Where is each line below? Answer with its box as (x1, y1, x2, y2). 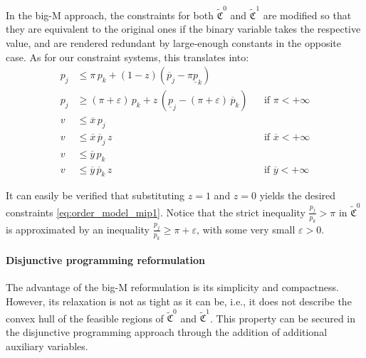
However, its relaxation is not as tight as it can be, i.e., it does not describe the (6, 294, 352, 308)
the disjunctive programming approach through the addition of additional (6, 324, 328, 339)
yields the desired (259, 188, 336, 203)
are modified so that (263, 7, 352, 22)
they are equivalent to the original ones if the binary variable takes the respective (6, 21, 361, 36)
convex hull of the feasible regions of (6, 310, 164, 325)
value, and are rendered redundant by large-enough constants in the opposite (6, 35, 342, 50)
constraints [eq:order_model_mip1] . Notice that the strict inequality (6, 204, 305, 219)
